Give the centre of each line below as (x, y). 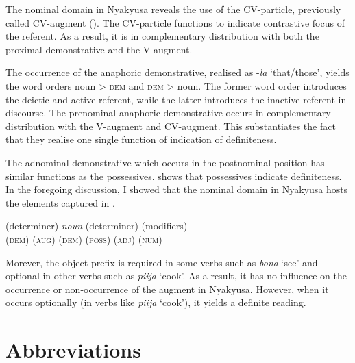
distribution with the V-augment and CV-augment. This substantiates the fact (171, 126)
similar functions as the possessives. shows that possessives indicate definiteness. (174, 176)
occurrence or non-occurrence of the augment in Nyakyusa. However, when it (167, 289)
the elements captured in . (60, 202)
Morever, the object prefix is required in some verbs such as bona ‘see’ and (162, 262)
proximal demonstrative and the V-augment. (99, 49)
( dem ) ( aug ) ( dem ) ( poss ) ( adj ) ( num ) (84, 239)
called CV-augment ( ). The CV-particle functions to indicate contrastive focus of (175, 22)
